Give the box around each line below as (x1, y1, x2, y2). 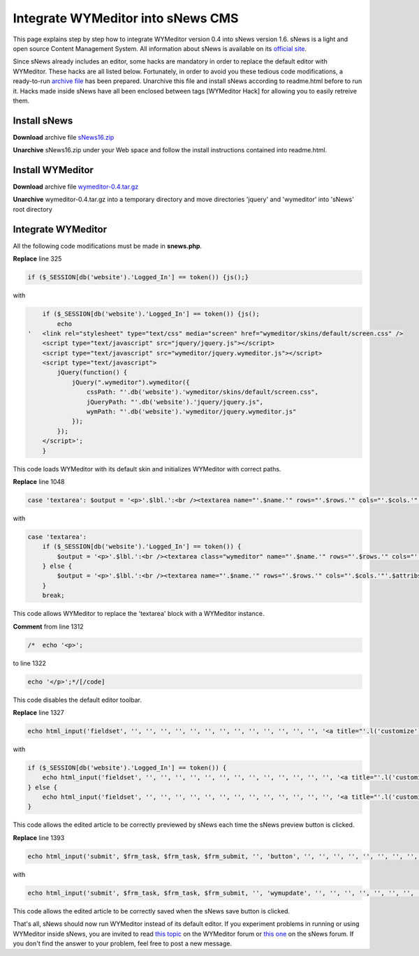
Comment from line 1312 (13, 622, 84, 631)
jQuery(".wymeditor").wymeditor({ (71, 378, 190, 386)
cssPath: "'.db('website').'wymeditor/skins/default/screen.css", (86, 388, 319, 396)
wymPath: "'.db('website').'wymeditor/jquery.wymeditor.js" (86, 408, 297, 416)
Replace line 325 (13, 255, 62, 263)
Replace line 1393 (13, 833, 65, 841)
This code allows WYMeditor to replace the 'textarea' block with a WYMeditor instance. (13, 610, 265, 618)
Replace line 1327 (13, 708, 64, 716)
